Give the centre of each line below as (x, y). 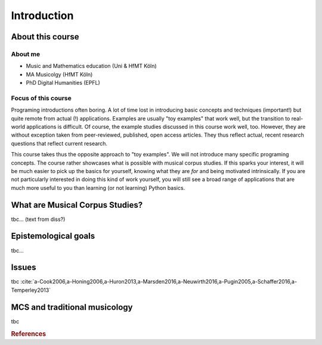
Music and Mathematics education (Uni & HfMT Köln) (92, 66)
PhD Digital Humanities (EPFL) (63, 83)
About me (26, 54)
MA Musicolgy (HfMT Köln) (59, 74)
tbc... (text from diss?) (38, 219)
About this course (45, 37)
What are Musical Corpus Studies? (77, 205)
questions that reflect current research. (59, 143)
